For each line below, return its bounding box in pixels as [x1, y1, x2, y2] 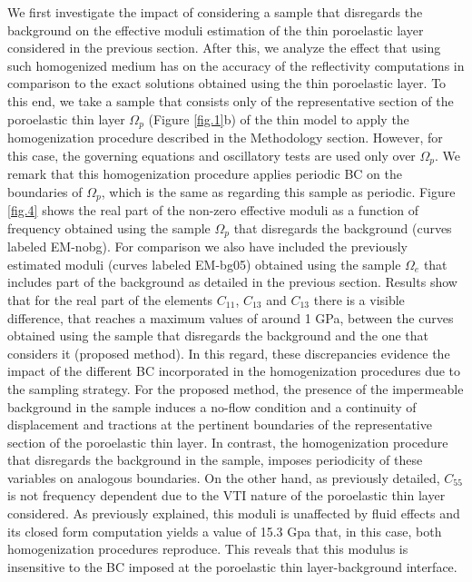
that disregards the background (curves [233, 218, 452, 237]
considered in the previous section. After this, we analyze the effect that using [7, 38, 441, 57]
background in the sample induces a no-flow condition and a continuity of [7, 397, 417, 416]
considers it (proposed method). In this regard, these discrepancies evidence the [7, 343, 450, 362]
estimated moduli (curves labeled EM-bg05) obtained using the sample [7, 254, 401, 273]
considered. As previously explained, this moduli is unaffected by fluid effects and [7, 504, 460, 523]
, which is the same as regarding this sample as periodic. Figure [101, 182, 456, 201]
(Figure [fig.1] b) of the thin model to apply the [148, 109, 409, 128]
